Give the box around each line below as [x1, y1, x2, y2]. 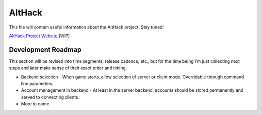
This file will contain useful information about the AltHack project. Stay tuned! [9, 24, 164, 30]
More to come [21, 101, 49, 107]
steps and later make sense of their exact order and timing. [9, 65, 127, 71]
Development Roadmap [9, 45, 82, 54]
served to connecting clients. [21, 94, 80, 100]
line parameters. [21, 81, 54, 86]
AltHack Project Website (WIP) [9, 33, 70, 39]
